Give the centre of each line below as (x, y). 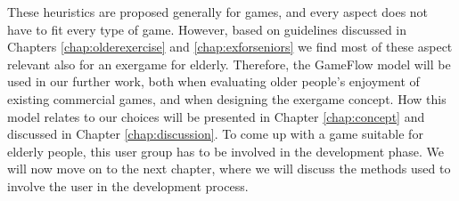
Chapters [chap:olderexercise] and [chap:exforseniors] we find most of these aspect (230, 47)
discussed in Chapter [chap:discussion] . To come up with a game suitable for (215, 134)
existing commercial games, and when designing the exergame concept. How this (227, 98)
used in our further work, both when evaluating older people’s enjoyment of (213, 81)
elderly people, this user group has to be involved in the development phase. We (226, 151)
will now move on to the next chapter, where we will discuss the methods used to (229, 169)
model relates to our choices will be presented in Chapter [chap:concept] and (216, 116)
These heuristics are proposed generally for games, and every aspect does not (218, 12)
